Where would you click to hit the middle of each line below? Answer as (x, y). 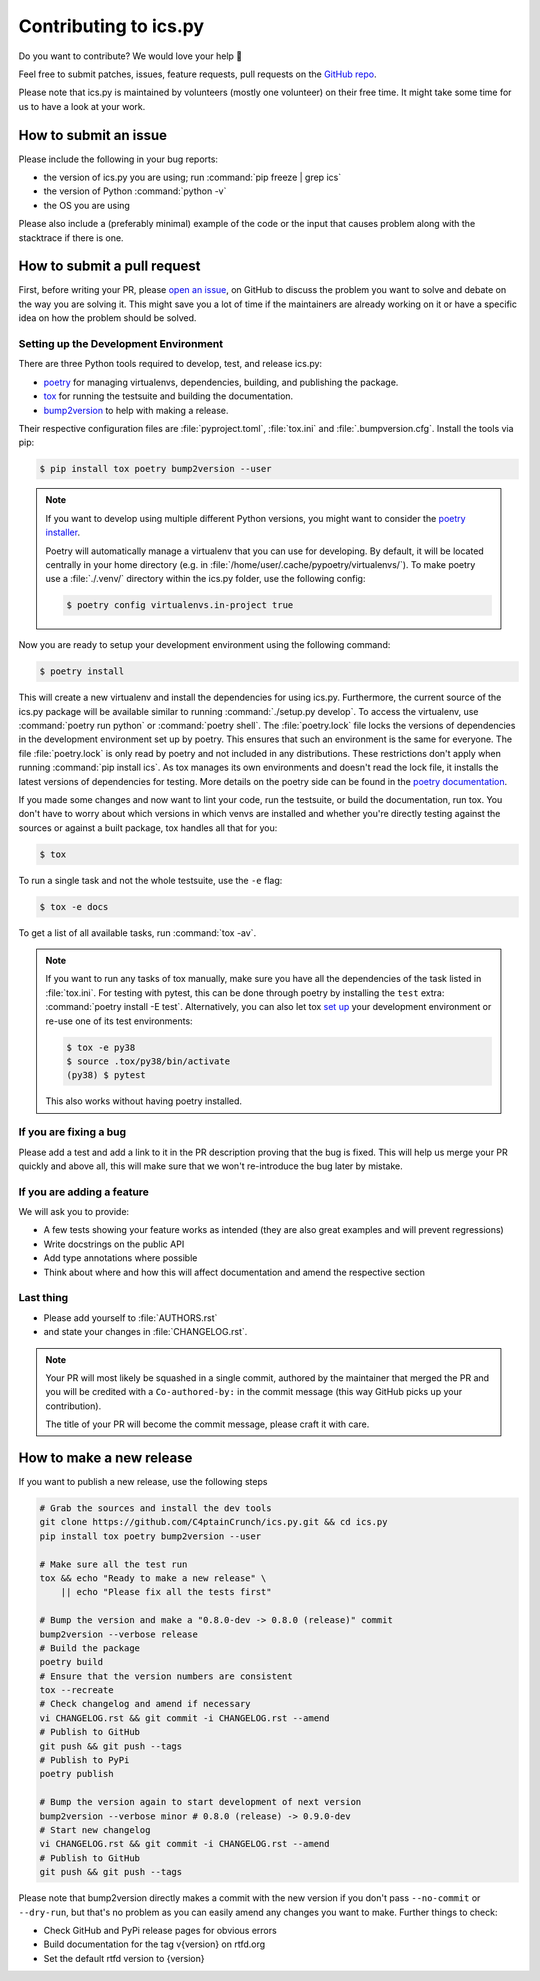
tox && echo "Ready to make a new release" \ (153, 1578)
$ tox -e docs (74, 906)
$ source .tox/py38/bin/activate (148, 1061)
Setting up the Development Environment (121, 344)
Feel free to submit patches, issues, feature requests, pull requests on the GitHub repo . (197, 74)
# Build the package (89, 1648)
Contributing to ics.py (111, 26)
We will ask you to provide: (74, 1212)
